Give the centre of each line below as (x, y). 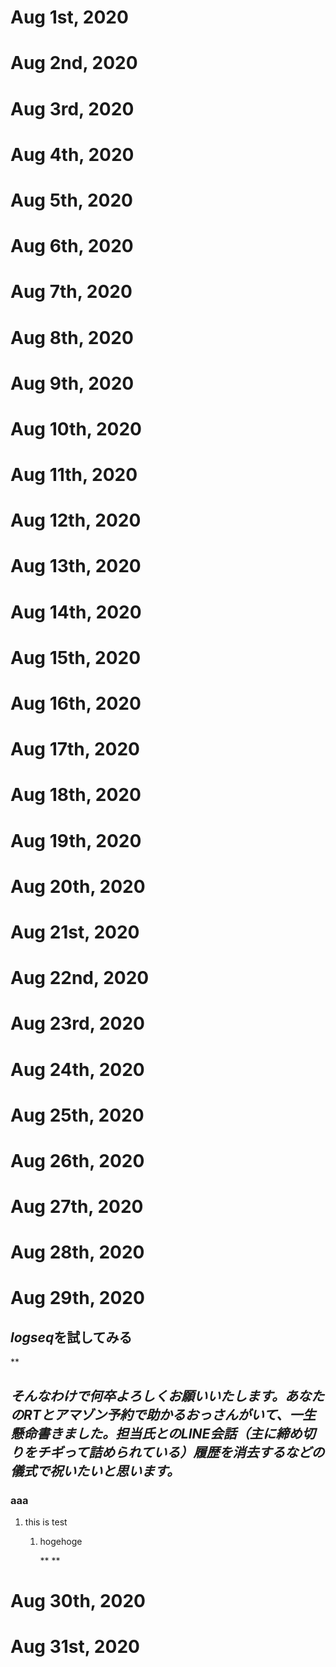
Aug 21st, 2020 (75, 932)
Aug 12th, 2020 (76, 520)
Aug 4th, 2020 (72, 154)
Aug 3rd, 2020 (72, 108)
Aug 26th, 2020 (77, 1160)
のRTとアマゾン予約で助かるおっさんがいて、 (150, 1414)
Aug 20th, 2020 (78, 886)
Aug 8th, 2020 (72, 337)
